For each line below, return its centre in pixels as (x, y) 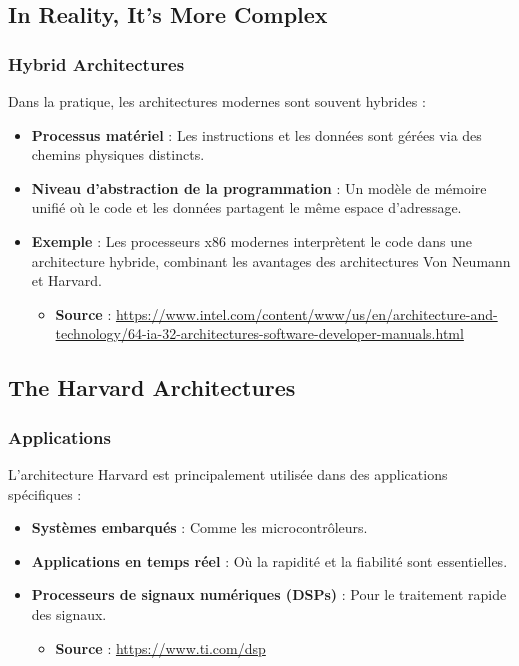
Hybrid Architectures (96, 63)
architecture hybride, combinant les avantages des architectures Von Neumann (271, 260)
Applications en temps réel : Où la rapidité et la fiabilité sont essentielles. (269, 560)
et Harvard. (66, 280)
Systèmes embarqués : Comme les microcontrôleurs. (199, 527)
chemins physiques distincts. (118, 154)
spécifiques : (45, 493)
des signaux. (69, 613)
